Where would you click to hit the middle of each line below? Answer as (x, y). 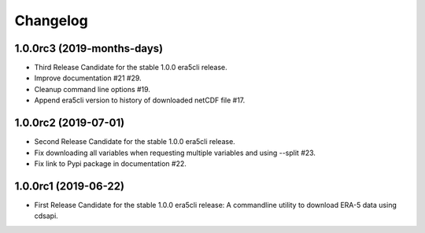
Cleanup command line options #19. (92, 89)
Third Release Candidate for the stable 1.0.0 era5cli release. (131, 68)
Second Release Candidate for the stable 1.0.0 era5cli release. (135, 142)
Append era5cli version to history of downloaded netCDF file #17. (140, 100)
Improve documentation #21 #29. (88, 78)
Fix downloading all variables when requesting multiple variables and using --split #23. (175, 153)
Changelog (51, 20)
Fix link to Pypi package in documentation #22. (110, 163)
